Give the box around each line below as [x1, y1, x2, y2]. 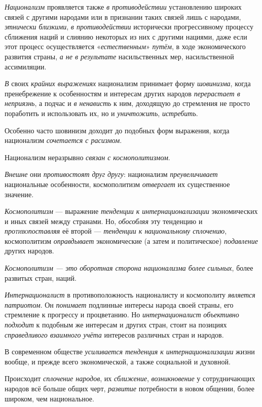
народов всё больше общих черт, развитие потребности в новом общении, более [5, 383, 254, 393]
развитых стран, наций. [5, 272, 77, 283]
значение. [5, 189, 34, 199]
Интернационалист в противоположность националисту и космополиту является [5, 289, 255, 300]
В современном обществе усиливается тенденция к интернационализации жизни [5, 346, 255, 357]
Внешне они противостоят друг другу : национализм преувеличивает [5, 169, 218, 179]
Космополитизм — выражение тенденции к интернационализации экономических [5, 206, 258, 216]
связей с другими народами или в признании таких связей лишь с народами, [5, 11, 241, 22]
